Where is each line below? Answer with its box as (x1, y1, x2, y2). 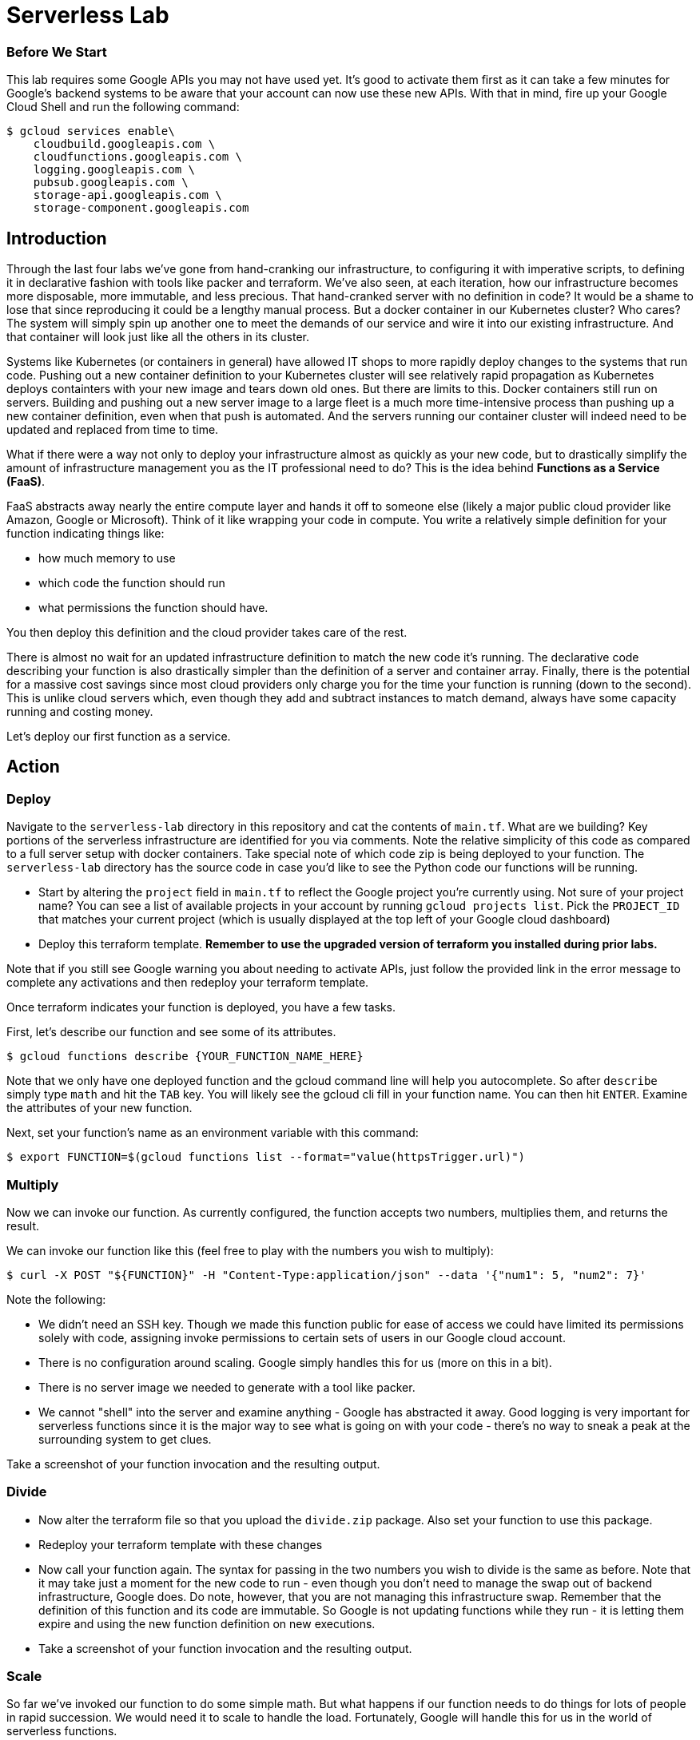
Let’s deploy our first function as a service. (6, 729, 231, 743)
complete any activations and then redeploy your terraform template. (6, 975, 369, 990)
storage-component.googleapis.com (33, 201, 249, 215)
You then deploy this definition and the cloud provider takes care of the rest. (6, 625, 408, 639)
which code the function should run (38, 575, 225, 590)
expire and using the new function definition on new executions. (38, 1616, 376, 1631)
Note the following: (6, 1292, 106, 1306)
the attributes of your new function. (6, 1101, 193, 1115)
